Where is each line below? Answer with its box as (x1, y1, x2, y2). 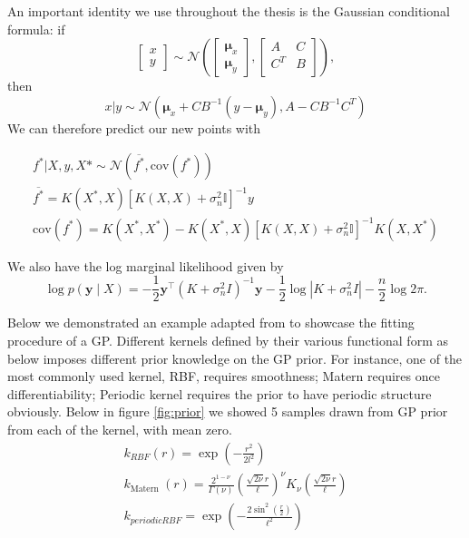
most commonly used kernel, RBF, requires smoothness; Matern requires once (7, 367, 440, 386)
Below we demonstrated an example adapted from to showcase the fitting (7, 313, 415, 332)
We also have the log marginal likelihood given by (7, 256, 284, 275)
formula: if (7, 19, 65, 38)
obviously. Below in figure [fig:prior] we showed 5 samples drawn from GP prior (7, 402, 448, 421)
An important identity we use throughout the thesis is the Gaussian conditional (7, 2, 450, 20)
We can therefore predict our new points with (7, 118, 261, 137)
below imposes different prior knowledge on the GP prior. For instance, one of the (7, 348, 463, 367)
